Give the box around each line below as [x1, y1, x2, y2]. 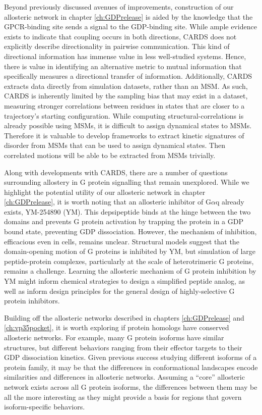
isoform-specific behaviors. [4, 401, 85, 412]
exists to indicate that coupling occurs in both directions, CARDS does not [4, 31, 237, 41]
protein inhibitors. [4, 295, 60, 306]
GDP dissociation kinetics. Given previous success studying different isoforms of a [4, 352, 257, 362]
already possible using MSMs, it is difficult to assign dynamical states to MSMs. [4, 120, 252, 131]
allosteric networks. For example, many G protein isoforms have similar [4, 332, 224, 342]
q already [215, 196, 244, 207]
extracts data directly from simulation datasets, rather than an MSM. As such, [4, 80, 248, 91]
